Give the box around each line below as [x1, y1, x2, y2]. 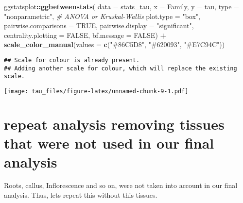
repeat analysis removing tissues [4, 114, 225, 134]
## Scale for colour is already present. [4, 56, 140, 64]
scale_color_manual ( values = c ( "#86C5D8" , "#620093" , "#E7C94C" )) [4, 39, 225, 50]
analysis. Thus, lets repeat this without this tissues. [4, 189, 157, 200]
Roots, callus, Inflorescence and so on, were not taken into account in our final [4, 180, 238, 190]
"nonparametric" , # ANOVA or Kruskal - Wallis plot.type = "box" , [4, 11, 200, 21]
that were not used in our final [4, 133, 214, 152]
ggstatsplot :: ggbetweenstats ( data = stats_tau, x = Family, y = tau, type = [4, 1, 240, 11]
